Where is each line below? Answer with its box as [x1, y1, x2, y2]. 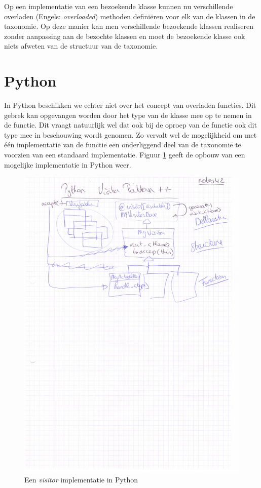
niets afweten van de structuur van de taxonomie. [4, 40, 158, 51]
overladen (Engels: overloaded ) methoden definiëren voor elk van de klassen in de [4, 11, 255, 21]
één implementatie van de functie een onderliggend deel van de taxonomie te [4, 139, 241, 150]
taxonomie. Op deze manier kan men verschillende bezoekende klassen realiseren [4, 21, 253, 31]
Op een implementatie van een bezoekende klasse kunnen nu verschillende [4, 1, 233, 11]
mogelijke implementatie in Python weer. [4, 159, 131, 170]
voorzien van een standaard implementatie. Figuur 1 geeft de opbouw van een [4, 149, 245, 160]
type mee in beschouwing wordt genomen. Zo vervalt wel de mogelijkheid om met [4, 129, 257, 140]
